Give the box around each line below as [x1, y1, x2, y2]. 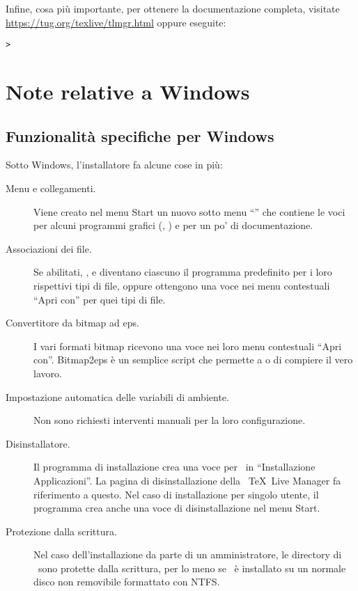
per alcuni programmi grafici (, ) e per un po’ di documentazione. [33, 218, 313, 233]
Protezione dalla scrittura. [6, 523, 117, 538]
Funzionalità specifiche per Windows [6, 125, 274, 146]
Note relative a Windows [6, 77, 250, 106]
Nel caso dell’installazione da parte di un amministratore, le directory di [33, 547, 342, 562]
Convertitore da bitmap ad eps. [6, 315, 139, 330]
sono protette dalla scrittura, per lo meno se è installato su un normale [38, 560, 346, 575]
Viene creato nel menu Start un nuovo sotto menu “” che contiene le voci [33, 204, 345, 219]
